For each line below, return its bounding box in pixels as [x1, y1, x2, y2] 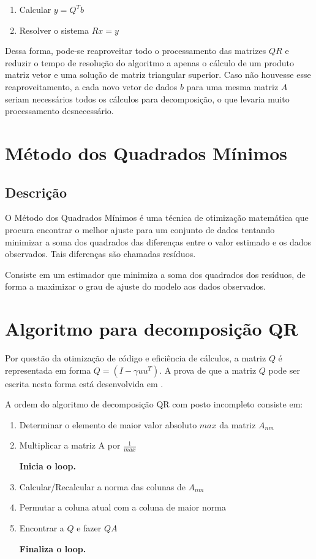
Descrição [5, 182, 67, 201]
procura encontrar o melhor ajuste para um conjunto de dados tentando [5, 223, 275, 236]
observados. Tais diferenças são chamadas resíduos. [5, 247, 196, 260]
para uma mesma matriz [186, 80, 279, 93]
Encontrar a [19, 522, 64, 534]
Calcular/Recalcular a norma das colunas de [19, 480, 186, 493]
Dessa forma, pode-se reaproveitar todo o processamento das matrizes [5, 44, 266, 57]
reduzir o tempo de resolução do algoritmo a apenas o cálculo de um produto [5, 56, 295, 69]
